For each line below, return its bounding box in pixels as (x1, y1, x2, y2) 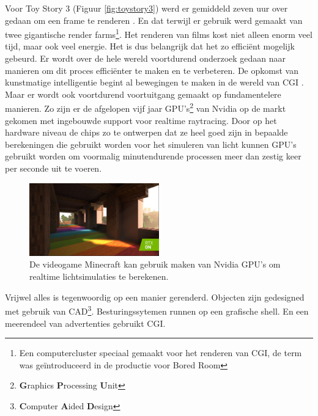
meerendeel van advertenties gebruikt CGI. (5, 316, 166, 329)
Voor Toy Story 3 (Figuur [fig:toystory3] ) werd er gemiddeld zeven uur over (5, 2, 288, 14)
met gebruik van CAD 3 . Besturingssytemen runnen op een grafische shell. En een (5, 303, 309, 317)
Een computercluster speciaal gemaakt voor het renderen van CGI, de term (19, 346, 302, 359)
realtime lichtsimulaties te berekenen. (29, 270, 169, 283)
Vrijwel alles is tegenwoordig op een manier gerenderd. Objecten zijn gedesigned (5, 290, 305, 303)
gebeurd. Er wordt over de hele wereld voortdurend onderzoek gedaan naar (5, 52, 286, 65)
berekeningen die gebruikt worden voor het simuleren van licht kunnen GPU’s (5, 137, 297, 150)
